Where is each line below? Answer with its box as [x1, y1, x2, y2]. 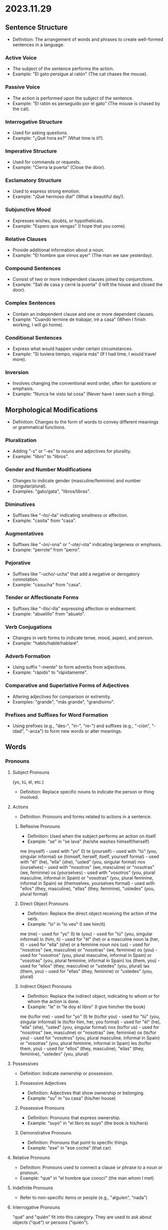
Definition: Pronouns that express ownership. [27, 1114, 121, 1120]
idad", [12, 728, 25, 734]
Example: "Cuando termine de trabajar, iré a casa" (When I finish [12, 316, 146, 322]
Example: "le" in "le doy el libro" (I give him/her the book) [27, 1004, 145, 1010]
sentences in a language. [12, 42, 65, 48]
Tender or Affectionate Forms [5, 594, 79, 601]
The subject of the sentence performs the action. [12, 66, 114, 72]
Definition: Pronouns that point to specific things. [27, 1139, 129, 1146]
